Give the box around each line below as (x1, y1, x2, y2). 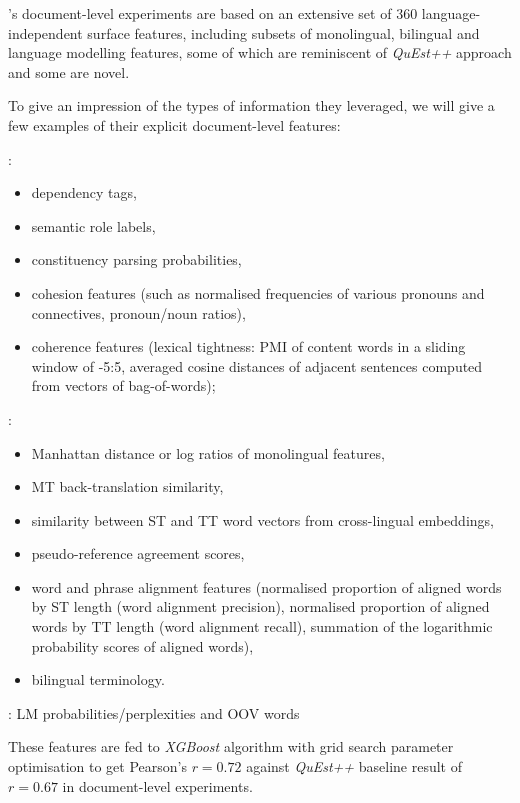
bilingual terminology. (31, 669, 165, 690)
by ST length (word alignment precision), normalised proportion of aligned (31, 596, 490, 617)
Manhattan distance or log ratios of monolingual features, (31, 442, 385, 463)
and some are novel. (8, 61, 130, 82)
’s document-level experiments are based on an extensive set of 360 (8, 3, 418, 23)
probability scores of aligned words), (31, 635, 254, 656)
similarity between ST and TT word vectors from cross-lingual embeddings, (31, 509, 494, 530)
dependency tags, (31, 182, 137, 203)
